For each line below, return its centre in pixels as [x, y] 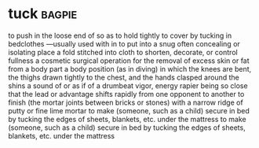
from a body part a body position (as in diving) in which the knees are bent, [130, 68]
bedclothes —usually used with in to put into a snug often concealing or [124, 43]
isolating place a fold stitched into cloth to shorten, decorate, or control [123, 52]
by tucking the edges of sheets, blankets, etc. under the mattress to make [127, 119]
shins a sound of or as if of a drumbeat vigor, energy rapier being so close [128, 85]
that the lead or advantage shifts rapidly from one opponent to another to [126, 94]
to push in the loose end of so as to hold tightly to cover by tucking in [120, 35]
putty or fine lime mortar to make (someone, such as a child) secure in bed [129, 110]
